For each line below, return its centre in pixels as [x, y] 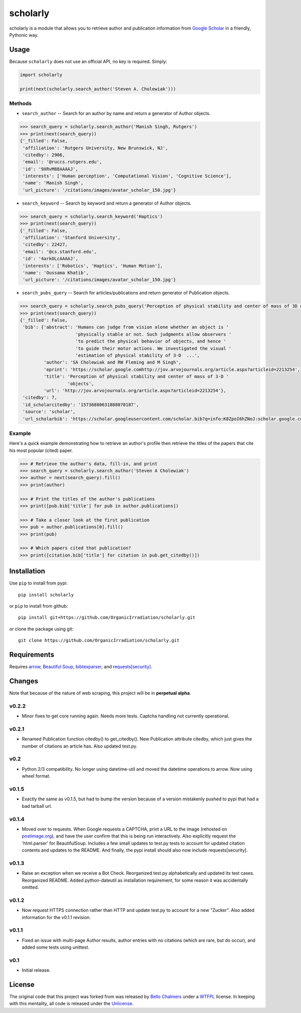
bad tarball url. [37, 806]
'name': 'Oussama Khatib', [56, 272]
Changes [24, 681]
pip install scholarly [46, 595]
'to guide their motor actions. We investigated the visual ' [154, 348]
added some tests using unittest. [56, 947]
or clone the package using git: [41, 629]
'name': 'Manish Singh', [53, 183]
